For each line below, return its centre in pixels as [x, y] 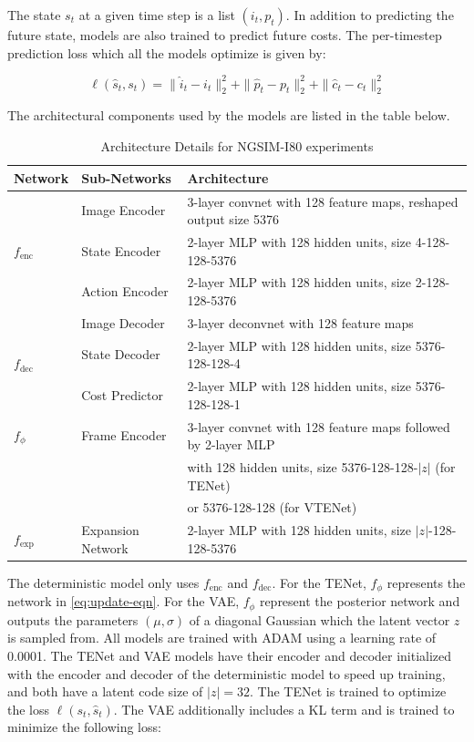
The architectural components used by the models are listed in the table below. [229, 115]
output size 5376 [233, 219]
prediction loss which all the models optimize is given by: [167, 52]
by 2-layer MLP [231, 444]
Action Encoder [125, 291]
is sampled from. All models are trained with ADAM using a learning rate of [222, 638]
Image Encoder [124, 210]
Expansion [110, 530]
